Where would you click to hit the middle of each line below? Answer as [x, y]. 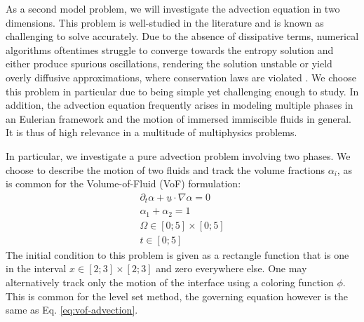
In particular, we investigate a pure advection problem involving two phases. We [178, 155]
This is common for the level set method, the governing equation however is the [177, 296]
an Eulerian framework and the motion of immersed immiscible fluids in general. [178, 118]
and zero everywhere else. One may [231, 268]
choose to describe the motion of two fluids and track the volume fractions [166, 169]
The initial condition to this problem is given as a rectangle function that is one [177, 254]
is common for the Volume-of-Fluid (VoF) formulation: [123, 183]
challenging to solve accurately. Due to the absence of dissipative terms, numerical [182, 36]
